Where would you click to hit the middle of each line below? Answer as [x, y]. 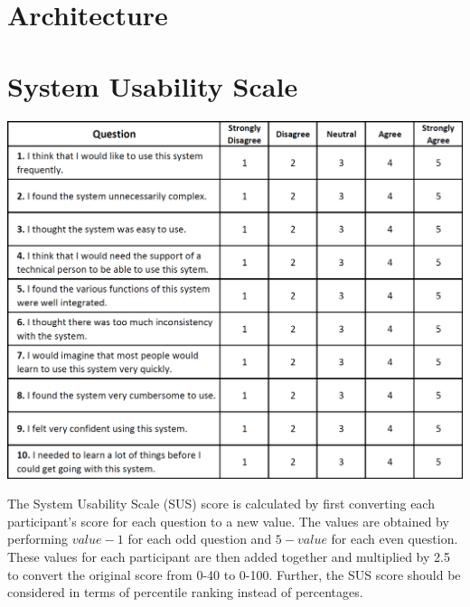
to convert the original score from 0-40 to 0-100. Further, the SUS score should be [234, 574]
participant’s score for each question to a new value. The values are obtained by [228, 521]
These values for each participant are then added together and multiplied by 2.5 [229, 557]
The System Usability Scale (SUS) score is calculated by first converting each [221, 504]
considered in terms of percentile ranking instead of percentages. [185, 592]
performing [38, 539]
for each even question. [395, 539]
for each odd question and [200, 539]
